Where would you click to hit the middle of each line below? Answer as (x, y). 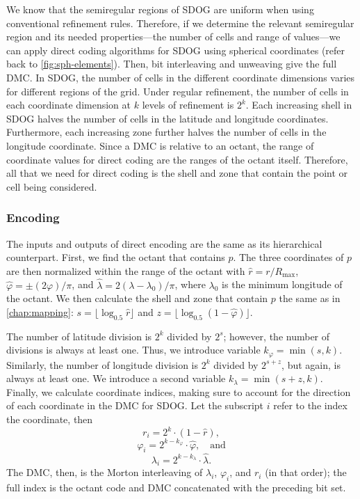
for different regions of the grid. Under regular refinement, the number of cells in (178, 91)
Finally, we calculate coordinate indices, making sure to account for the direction (179, 391)
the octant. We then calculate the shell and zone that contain (137, 298)
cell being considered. (52, 186)
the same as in (310, 298)
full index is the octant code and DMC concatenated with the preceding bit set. (176, 488)
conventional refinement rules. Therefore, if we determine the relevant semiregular (180, 23)
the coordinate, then (50, 419)
